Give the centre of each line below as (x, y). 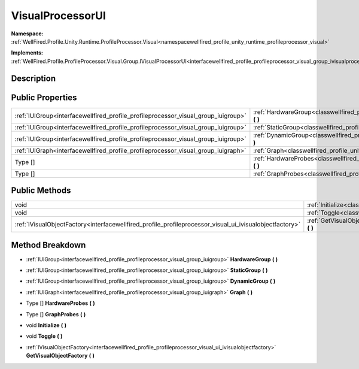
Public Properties (44, 97)
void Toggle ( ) (44, 336)
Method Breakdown (48, 245)
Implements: (27, 53)
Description (34, 78)
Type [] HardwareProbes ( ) (60, 303)
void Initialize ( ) (46, 325)
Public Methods (41, 191)
